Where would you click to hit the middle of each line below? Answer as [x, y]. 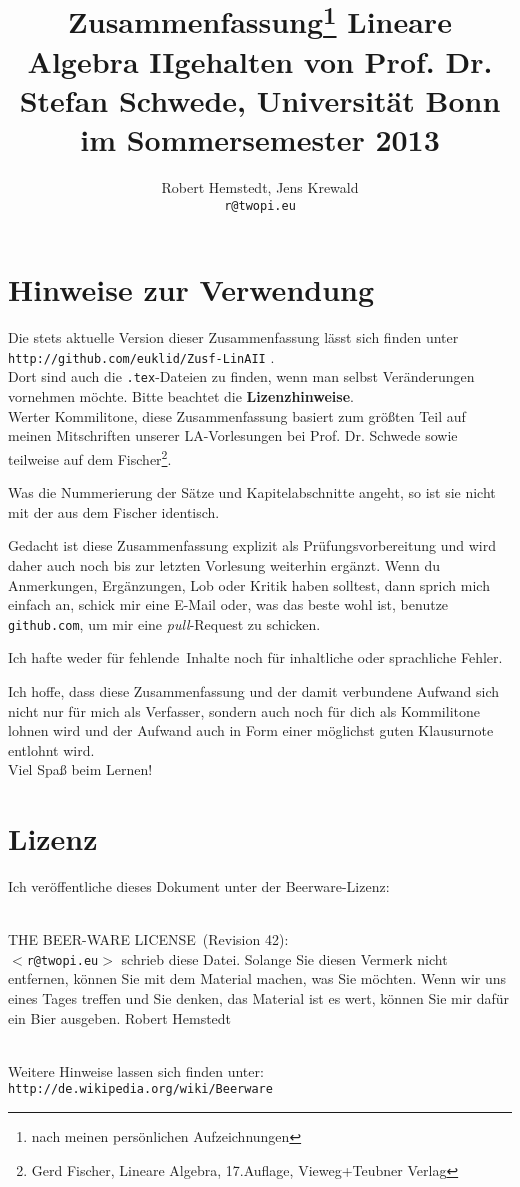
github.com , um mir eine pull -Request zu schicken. [164, 623]
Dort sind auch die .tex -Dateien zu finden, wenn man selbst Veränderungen [241, 376]
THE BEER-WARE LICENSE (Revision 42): [148, 939]
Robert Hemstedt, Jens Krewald [260, 187]
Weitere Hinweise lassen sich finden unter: [136, 1070]
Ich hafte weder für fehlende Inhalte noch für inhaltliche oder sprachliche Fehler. [255, 657]
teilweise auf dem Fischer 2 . [90, 457]
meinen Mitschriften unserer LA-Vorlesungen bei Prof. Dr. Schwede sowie [233, 435]
